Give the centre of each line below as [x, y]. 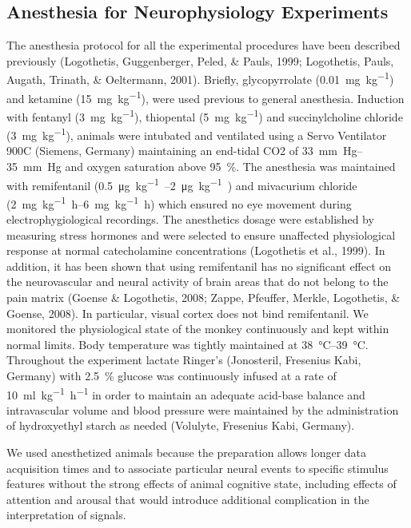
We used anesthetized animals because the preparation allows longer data [187, 453]
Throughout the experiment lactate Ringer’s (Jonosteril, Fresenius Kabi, [184, 360]
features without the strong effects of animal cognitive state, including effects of [202, 484]
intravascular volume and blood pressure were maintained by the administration [203, 409]
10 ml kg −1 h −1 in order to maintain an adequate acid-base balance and [186, 393]
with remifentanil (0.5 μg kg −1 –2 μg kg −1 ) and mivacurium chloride [182, 184]
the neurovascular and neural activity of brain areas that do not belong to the [198, 282]
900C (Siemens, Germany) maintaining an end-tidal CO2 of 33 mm [172, 151]
